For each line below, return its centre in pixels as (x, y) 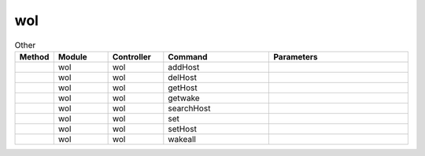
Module (73, 56)
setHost (182, 129)
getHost (183, 88)
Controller (131, 56)
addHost (184, 67)
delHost (182, 77)
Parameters (295, 56)
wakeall (182, 139)
